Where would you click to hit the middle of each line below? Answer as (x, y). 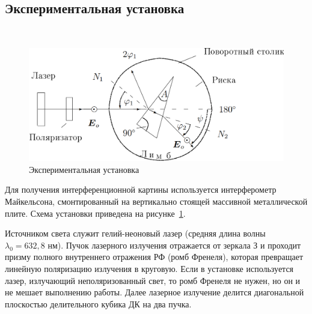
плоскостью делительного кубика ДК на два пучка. (98, 303)
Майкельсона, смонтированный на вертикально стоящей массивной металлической (156, 201)
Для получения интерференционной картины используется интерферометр (141, 189)
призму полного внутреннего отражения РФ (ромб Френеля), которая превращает (154, 257)
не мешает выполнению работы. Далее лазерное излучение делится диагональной (154, 292)
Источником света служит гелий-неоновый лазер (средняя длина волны (135, 233)
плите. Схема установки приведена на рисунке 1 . (95, 213)
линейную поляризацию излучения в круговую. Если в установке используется (149, 268)
